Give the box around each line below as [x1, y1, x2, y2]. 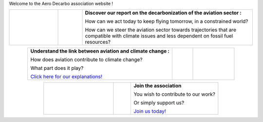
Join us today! [133, 108, 166, 115]
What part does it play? [30, 65, 84, 71]
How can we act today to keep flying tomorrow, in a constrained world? [85, 18, 248, 25]
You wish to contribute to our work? [133, 91, 215, 98]
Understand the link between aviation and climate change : [30, 48, 170, 54]
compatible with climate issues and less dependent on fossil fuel [85, 33, 233, 39]
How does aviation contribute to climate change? [30, 56, 143, 63]
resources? [85, 39, 111, 46]
